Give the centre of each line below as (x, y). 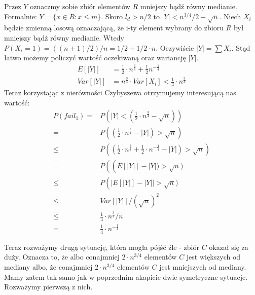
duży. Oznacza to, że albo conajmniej (62, 257)
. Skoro (112, 16)
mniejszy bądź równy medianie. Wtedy (64, 37)
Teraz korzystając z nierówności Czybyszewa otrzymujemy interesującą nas (120, 93)
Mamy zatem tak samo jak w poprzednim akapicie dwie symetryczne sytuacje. (126, 276)
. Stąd (241, 47)
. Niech (230, 16)
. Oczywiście (175, 47)
